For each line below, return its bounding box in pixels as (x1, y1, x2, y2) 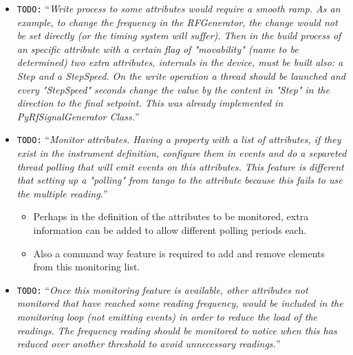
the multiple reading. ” (17, 186, 108, 200)
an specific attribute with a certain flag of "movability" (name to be (17, 41, 299, 56)
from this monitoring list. (33, 259, 140, 274)
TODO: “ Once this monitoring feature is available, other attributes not (17, 282, 308, 297)
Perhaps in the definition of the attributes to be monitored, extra (33, 209, 309, 224)
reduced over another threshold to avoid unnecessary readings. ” (17, 336, 281, 351)
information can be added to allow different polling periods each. (33, 223, 307, 237)
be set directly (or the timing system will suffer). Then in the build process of (17, 28, 341, 43)
